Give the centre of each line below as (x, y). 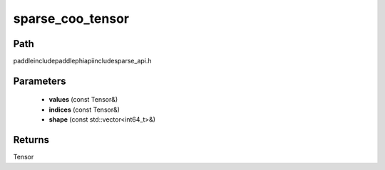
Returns (31, 140)
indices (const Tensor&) (84, 110)
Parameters (40, 81)
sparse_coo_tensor (71, 18)
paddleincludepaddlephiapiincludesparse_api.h (83, 61)
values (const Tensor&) (83, 100)
